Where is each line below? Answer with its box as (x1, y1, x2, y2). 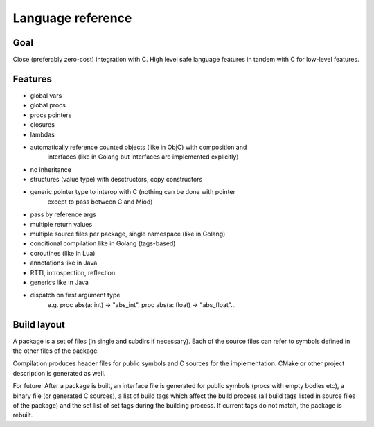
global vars (30, 91, 62, 100)
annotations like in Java (30, 259, 98, 267)
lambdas (30, 130, 55, 139)
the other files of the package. (12, 347, 100, 355)
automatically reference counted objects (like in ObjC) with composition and (30, 143, 247, 151)
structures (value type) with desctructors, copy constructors (30, 175, 203, 184)
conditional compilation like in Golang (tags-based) (30, 239, 176, 247)
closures (30, 121, 55, 129)
